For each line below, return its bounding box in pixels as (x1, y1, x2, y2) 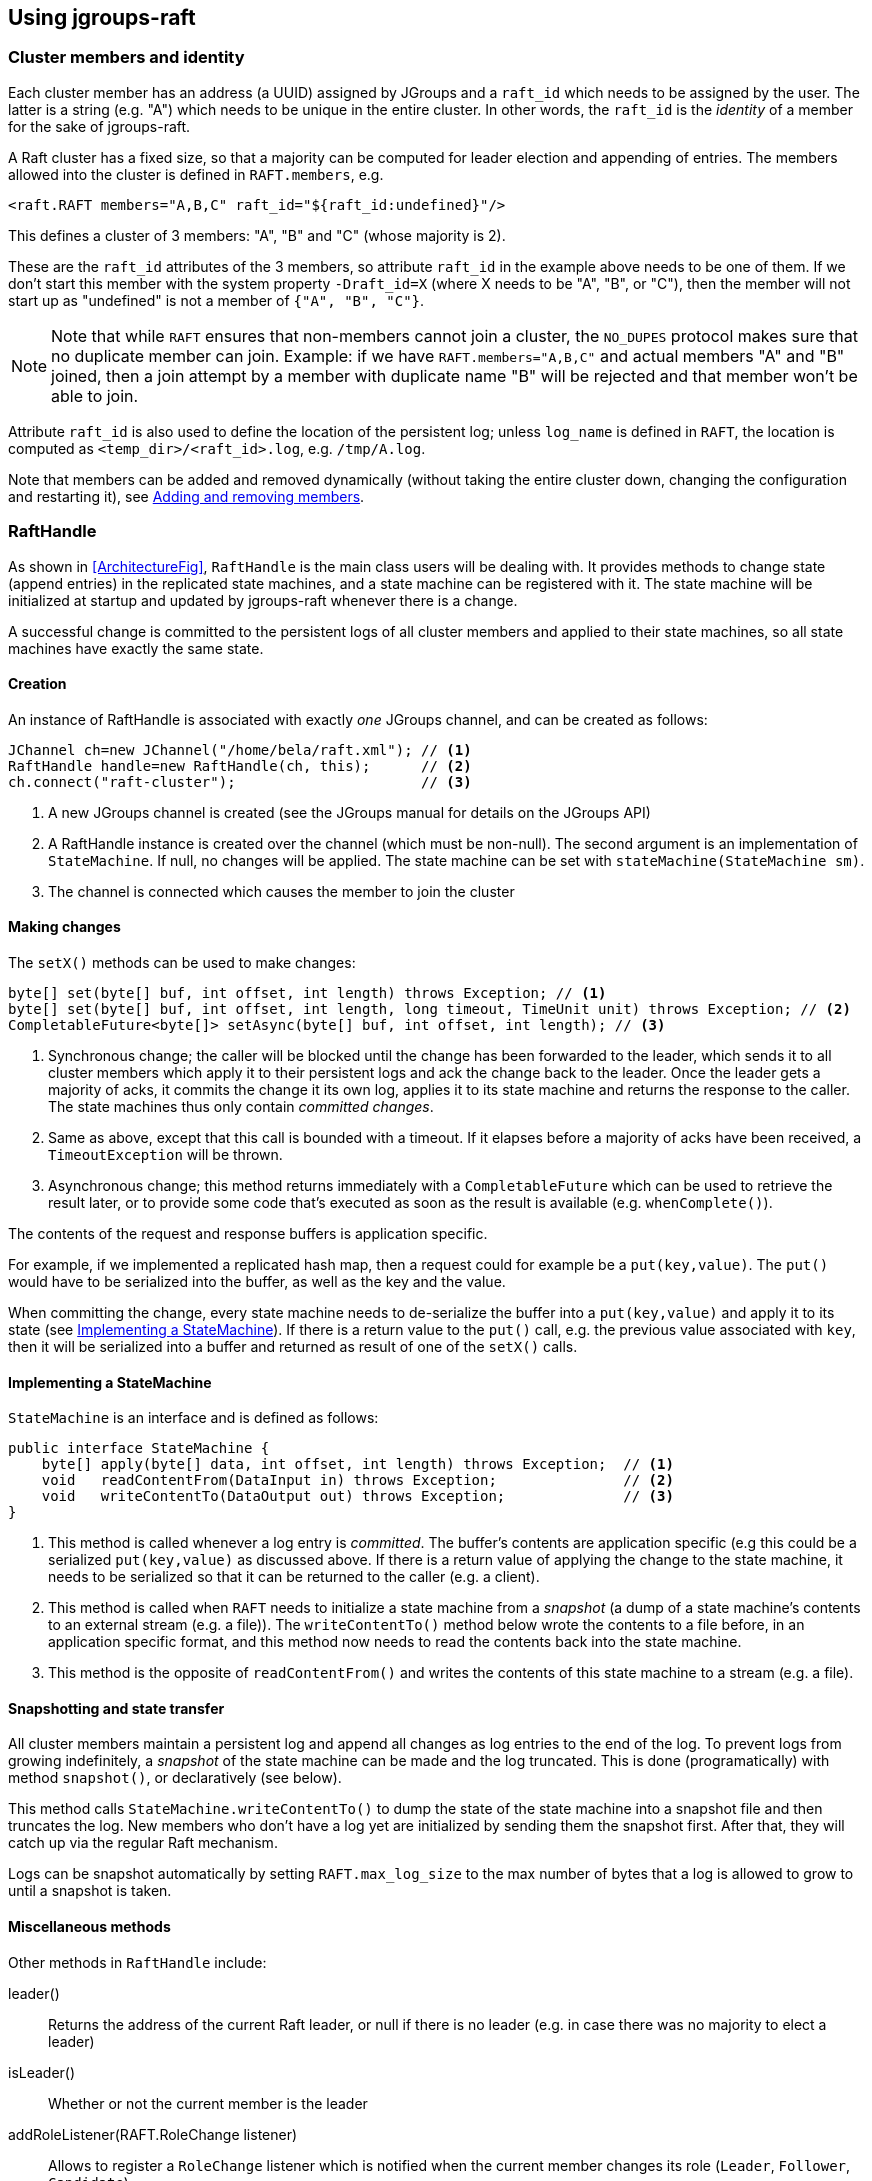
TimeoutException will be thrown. (48, 1145, 283, 1163)
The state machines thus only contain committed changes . (48, 1097, 434, 1115)
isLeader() (8, 2063, 76, 2081)
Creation (8, 675, 67, 693)
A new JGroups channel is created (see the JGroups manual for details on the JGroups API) (48, 803, 651, 821)
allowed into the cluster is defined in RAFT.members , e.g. (8, 165, 384, 183)
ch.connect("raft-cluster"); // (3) (8, 773, 472, 790)
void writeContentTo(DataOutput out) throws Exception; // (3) (41, 1488, 674, 1505)
